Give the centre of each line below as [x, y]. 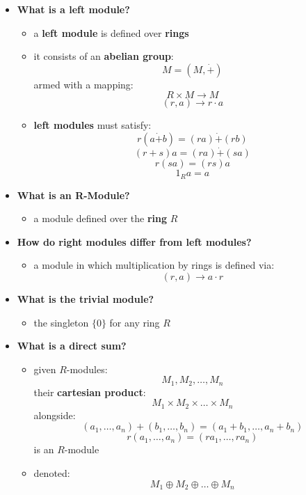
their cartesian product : [90, 392]
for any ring [135, 322]
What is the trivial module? [86, 299]
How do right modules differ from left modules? [134, 241]
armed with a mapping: [83, 84]
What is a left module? [73, 9]
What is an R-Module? [73, 195]
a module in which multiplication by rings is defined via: [154, 265]
